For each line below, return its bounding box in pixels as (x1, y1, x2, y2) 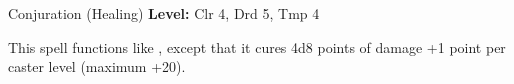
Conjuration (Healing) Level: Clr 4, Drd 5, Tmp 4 (8, 3, 320, 23)
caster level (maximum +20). (8, 56, 186, 77)
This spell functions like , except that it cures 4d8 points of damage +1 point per (8, 36, 506, 57)
